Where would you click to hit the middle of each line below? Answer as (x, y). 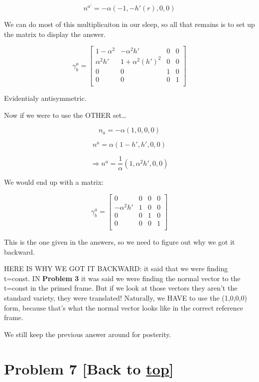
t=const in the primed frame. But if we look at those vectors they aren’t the (121, 288)
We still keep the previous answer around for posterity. (88, 334)
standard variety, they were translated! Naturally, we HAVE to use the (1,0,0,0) (126, 298)
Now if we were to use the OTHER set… (65, 115)
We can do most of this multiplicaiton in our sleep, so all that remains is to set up (129, 24)
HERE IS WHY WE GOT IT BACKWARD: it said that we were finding (116, 268)
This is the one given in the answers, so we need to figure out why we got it (120, 242)
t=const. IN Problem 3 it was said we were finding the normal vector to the (122, 278)
